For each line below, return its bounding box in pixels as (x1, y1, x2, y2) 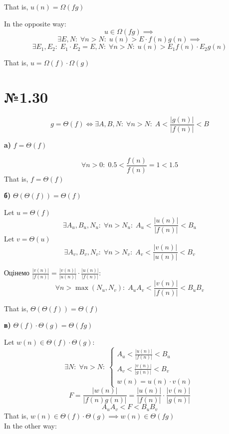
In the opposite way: (4, 18, 66, 28)
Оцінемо (4, 267, 30, 278)
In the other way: (4, 420, 57, 431)
